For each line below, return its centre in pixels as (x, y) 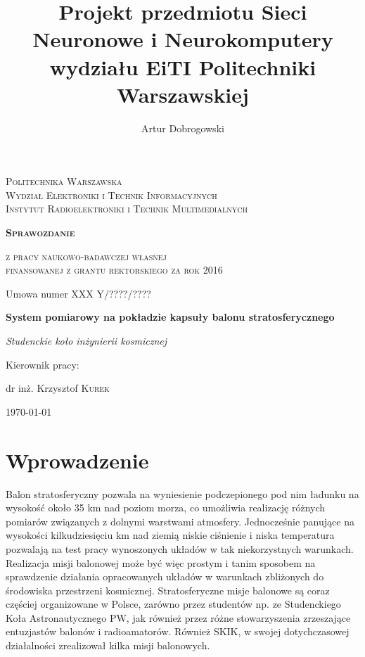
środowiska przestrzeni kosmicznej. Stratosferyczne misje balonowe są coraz (168, 590)
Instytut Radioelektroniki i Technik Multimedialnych (127, 209)
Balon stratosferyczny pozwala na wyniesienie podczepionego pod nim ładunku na (182, 493)
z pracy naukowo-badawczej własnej (86, 256)
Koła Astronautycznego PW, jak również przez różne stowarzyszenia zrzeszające (178, 617)
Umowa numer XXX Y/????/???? (78, 293)
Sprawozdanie (40, 232)
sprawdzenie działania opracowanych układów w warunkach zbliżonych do (165, 576)
